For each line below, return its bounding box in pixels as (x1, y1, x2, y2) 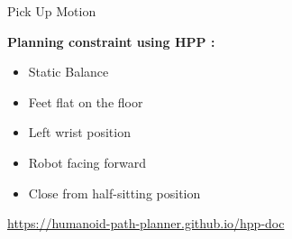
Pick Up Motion (7, 2, 96, 20)
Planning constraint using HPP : (7, 32, 215, 51)
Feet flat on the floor (28, 92, 143, 111)
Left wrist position (28, 123, 131, 142)
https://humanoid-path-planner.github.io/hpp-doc (7, 214, 285, 233)
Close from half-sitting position (28, 183, 201, 202)
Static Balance (28, 62, 109, 81)
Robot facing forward (28, 152, 146, 171)
